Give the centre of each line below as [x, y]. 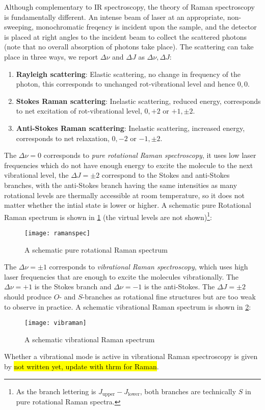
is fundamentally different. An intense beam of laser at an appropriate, [115, 17]
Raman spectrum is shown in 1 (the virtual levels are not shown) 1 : [108, 216]
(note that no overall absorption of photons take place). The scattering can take [129, 47]
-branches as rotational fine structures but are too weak [169, 296]
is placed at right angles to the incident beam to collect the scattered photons [125, 36]
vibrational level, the [36, 175]
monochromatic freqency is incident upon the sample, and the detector [146, 27]
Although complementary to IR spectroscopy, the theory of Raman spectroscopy [129, 7]
